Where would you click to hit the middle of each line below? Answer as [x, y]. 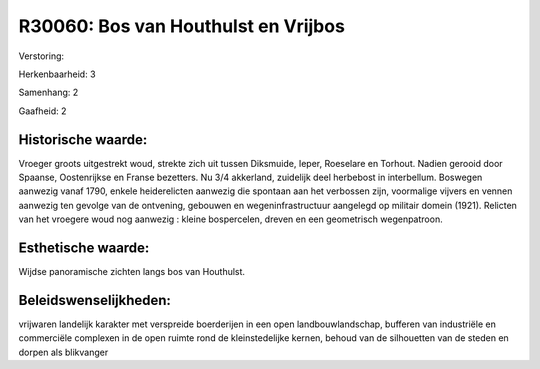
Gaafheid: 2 [42, 111]
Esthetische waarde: [84, 248]
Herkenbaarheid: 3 [57, 74]
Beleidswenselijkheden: [95, 300]
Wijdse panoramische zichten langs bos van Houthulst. [131, 272]
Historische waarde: [83, 139]
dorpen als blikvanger [63, 352]
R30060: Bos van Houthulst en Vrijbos [181, 26]
